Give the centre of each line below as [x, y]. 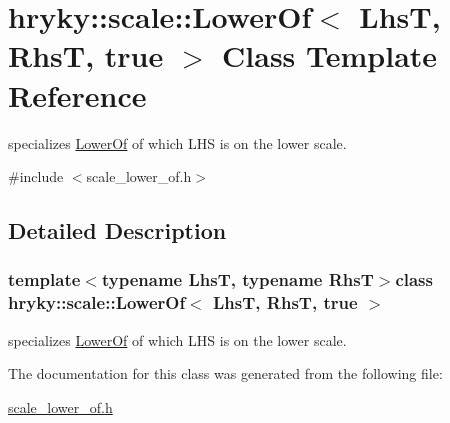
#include [36, 176]
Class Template [330, 55]
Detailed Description [117, 230]
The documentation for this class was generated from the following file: [225, 373]
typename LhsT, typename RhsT [237, 279]
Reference [77, 94]
